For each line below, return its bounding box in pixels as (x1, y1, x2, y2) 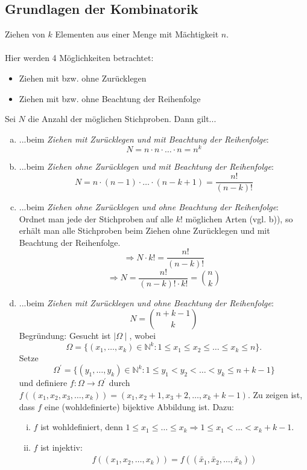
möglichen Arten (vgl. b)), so (185, 212, 293, 225)
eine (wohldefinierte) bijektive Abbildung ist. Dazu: (44, 400, 235, 413)
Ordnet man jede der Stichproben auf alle (19, 212, 174, 225)
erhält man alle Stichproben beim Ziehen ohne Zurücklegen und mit (19, 224, 270, 237)
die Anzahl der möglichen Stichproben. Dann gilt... (28, 112, 217, 125)
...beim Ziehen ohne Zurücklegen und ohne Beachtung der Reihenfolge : (19, 201, 279, 213)
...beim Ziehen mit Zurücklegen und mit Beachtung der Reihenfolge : (19, 132, 269, 145)
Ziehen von (5, 28, 45, 40)
